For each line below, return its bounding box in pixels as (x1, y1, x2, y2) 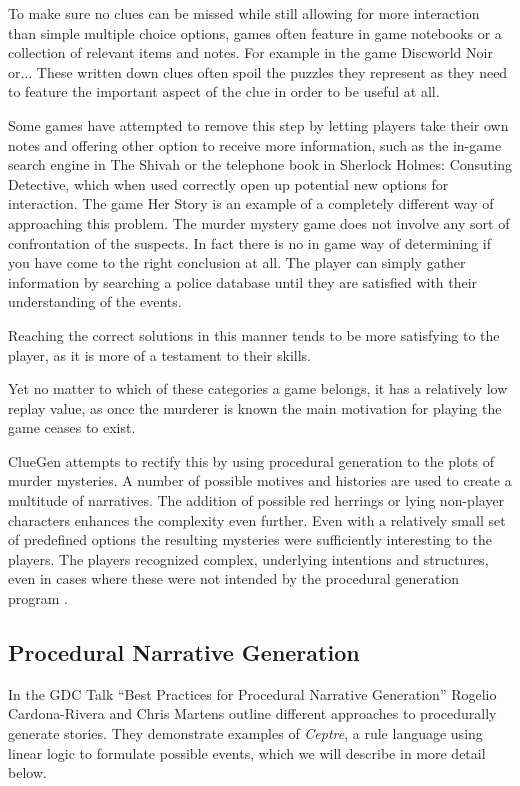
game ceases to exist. (8, 417, 136, 438)
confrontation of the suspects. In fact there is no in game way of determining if (8, 232, 492, 253)
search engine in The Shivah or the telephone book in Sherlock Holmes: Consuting (8, 154, 512, 175)
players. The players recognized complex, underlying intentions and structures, (8, 548, 489, 569)
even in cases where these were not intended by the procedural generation (8, 568, 460, 589)
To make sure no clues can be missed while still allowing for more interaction (8, 3, 480, 23)
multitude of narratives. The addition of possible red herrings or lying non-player (8, 490, 505, 511)
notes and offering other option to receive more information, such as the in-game (8, 134, 502, 155)
